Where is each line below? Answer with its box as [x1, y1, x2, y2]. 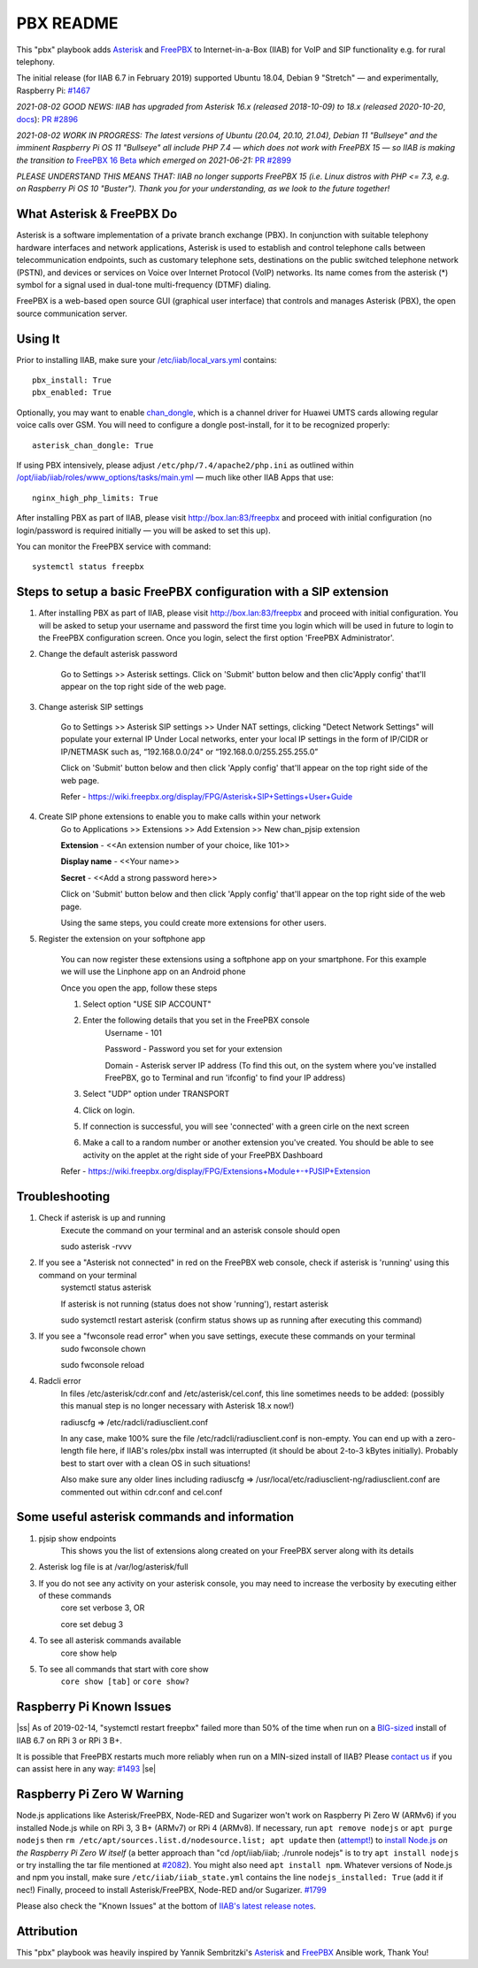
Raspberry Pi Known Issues [16, 1700, 172, 1715]
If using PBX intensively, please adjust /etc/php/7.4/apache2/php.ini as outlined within [16, 459, 354, 470]
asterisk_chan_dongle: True [32, 440, 154, 451]
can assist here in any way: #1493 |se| [16, 1763, 157, 1774]
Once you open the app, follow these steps [60, 983, 218, 993]
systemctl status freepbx [32, 562, 145, 572]
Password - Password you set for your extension [104, 1044, 283, 1054]
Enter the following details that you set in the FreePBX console [82, 1015, 310, 1026]
